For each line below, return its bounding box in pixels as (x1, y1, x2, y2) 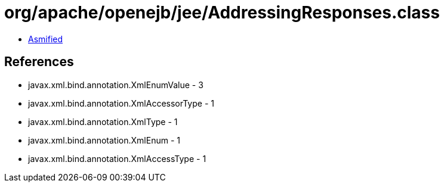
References (4, 54, 74, 70)
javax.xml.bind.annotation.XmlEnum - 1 (28, 135, 180, 145)
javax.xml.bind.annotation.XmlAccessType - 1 (28, 153, 206, 164)
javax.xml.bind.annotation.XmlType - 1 (28, 116, 178, 127)
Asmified (28, 33, 63, 44)
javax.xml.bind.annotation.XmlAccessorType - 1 (28, 98, 214, 108)
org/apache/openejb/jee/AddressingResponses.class (4, 2, 440, 23)
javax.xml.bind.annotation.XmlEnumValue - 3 (28, 79, 203, 90)
